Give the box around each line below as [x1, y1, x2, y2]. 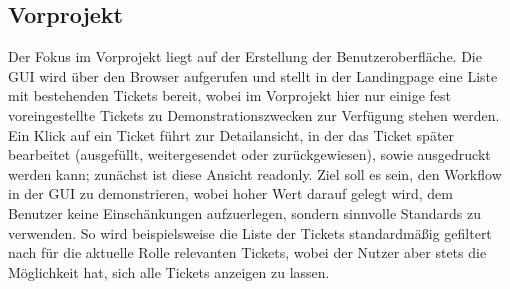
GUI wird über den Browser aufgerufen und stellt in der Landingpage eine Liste [8, 65, 498, 86]
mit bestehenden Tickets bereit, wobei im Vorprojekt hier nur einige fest [8, 85, 451, 106]
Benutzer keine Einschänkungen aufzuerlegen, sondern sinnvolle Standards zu [8, 202, 482, 223]
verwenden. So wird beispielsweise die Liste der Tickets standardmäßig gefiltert [8, 222, 492, 243]
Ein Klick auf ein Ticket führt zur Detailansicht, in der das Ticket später [8, 124, 455, 145]
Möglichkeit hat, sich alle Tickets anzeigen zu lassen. [8, 261, 330, 282]
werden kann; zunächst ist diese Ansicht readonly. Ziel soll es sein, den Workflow [8, 163, 502, 184]
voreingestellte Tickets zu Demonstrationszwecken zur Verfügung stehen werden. [8, 104, 500, 125]
